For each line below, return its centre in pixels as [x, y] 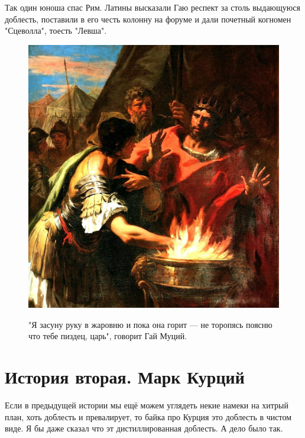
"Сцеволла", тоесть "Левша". [56, 30]
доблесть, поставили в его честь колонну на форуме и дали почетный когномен [148, 19]
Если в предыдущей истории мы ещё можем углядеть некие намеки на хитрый [147, 405]
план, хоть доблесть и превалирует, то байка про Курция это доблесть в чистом [148, 416]
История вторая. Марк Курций [125, 377]
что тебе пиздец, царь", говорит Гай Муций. [108, 336]
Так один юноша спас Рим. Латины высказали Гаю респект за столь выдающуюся [152, 7]
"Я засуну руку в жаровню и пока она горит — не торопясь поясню [150, 324]
